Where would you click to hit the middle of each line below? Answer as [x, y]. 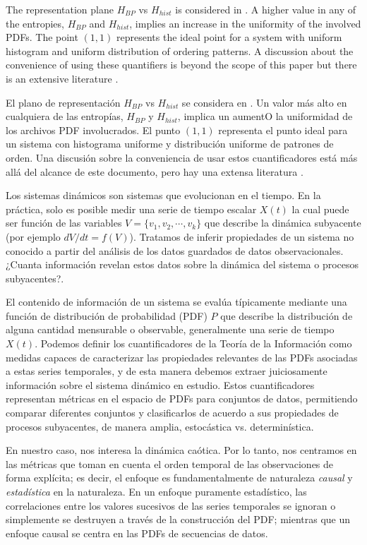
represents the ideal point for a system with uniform [229, 37]
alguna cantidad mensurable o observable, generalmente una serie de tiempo [170, 329]
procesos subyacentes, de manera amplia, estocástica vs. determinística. [160, 426]
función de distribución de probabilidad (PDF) [107, 315]
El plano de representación [63, 102]
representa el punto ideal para [283, 130]
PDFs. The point [42, 37]
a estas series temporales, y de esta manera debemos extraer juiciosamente [167, 371]
